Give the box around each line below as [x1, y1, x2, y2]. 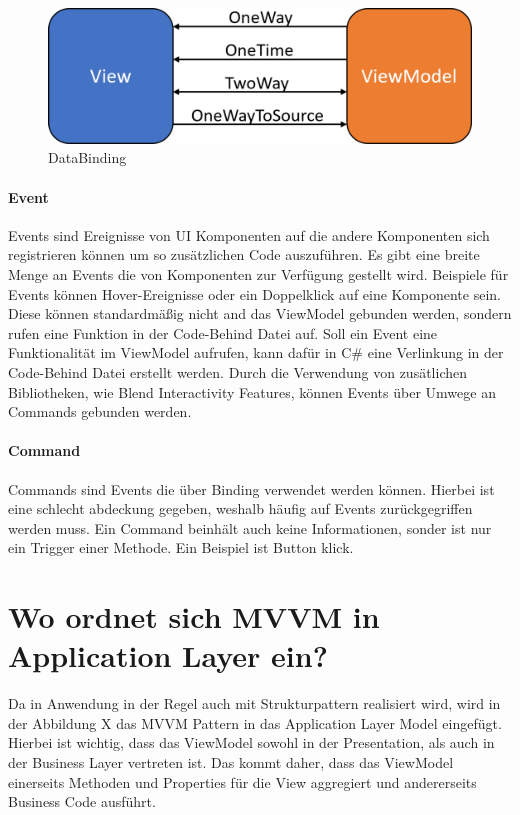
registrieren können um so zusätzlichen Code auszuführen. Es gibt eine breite [8, 244, 480, 265]
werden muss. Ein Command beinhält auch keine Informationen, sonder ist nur [8, 517, 492, 538]
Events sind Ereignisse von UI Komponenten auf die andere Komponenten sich [8, 224, 490, 245]
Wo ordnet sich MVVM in [8, 596, 380, 637]
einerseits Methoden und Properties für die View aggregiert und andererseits [8, 771, 477, 792]
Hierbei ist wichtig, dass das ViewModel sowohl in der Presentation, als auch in [8, 732, 495, 753]
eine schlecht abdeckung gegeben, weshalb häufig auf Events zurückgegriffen [8, 498, 473, 519]
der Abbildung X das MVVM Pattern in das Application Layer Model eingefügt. [8, 712, 502, 733]
